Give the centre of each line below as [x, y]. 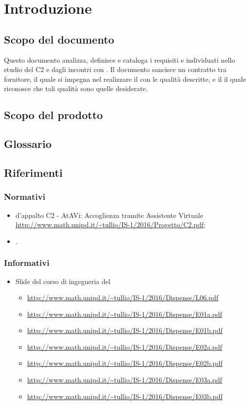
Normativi [25, 197]
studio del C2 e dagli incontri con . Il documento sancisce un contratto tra [115, 69]
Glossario [28, 144]
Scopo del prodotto [54, 115]
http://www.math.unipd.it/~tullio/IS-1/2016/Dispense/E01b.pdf [125, 330]
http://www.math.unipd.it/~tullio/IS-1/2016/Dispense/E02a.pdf [125, 346]
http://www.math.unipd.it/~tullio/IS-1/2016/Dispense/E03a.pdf [125, 380]
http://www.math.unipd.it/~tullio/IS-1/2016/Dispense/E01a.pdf [125, 314]
